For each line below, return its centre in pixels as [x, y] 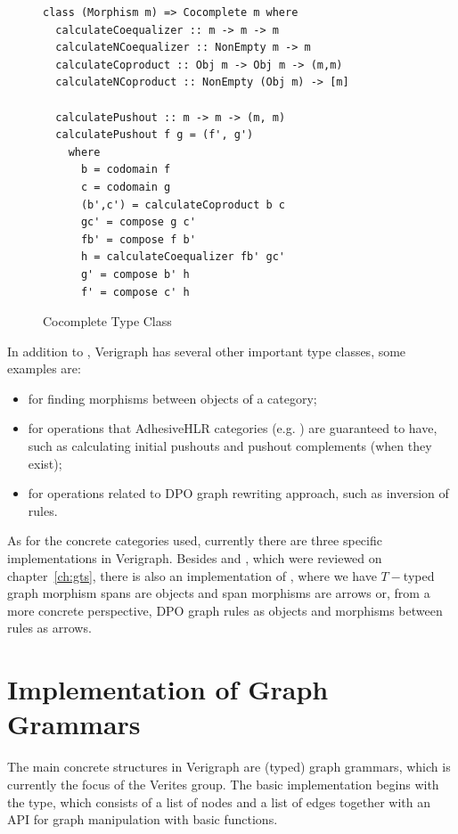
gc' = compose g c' [138, 222]
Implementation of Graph [168, 689]
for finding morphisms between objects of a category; [172, 398]
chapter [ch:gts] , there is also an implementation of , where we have [192, 575]
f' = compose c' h [135, 292]
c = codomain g [126, 187]
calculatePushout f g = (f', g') [155, 135]
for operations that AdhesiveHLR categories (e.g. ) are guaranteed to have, [233, 428]
